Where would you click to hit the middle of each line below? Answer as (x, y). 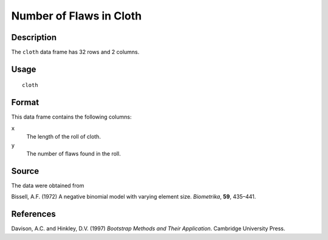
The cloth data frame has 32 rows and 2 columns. (75, 52)
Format (25, 102)
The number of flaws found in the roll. (73, 153)
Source (25, 171)
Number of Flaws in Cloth (77, 16)
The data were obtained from (48, 185)
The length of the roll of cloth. (64, 137)
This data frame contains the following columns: (71, 117)
